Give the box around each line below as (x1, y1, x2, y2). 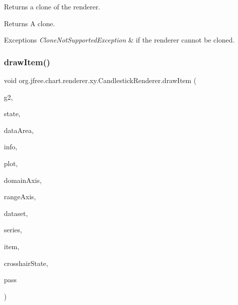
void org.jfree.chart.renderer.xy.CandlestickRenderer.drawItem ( (4, 75, 197, 85)
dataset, (4, 208, 28, 218)
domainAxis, (4, 174, 42, 185)
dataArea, (4, 125, 34, 135)
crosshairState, (4, 258, 48, 268)
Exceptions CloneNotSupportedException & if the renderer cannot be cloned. (4, 35, 235, 45)
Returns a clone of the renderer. (4, 1, 101, 11)
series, (4, 224, 22, 235)
